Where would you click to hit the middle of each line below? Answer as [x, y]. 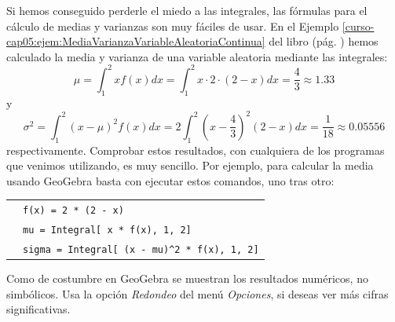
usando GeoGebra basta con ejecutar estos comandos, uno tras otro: [170, 180]
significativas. [38, 309]
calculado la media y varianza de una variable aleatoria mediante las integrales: [197, 56]
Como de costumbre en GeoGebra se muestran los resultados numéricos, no [187, 278]
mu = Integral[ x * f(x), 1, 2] [107, 230]
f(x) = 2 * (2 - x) [73, 211]
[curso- [358, 26]
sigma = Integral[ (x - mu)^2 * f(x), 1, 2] [141, 249]
